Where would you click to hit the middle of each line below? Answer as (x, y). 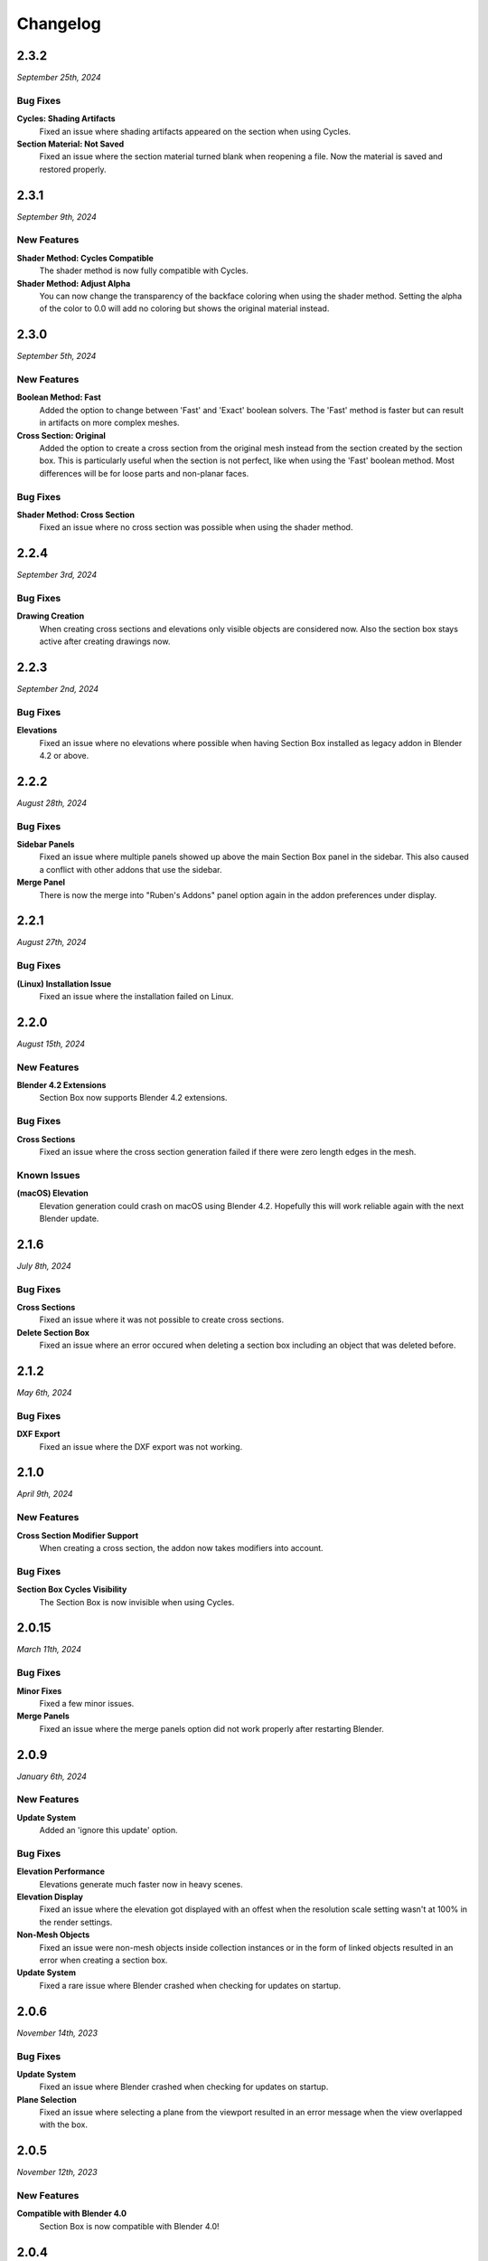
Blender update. (69, 1218)
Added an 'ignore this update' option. (108, 1831)
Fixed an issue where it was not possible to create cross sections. (162, 1320)
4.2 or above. (64, 755)
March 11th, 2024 (49, 1650)
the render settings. (76, 1922)
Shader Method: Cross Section (76, 515)
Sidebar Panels (46, 844)
